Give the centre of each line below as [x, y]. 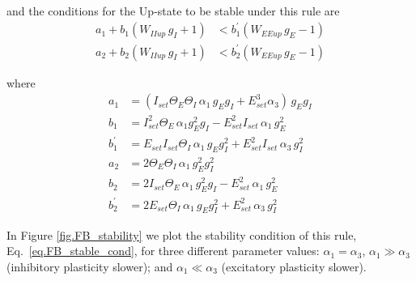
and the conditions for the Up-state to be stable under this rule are [173, 11]
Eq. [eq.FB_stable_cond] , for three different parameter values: [163, 251]
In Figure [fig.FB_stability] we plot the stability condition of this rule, [182, 234]
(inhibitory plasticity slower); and [90, 266]
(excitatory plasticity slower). [294, 266]
